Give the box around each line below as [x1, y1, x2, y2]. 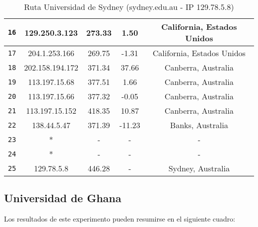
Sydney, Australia [168, 162, 230, 174]
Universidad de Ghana [4, 190, 122, 206]
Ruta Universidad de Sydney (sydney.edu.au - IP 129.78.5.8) [24, 1, 234, 12]
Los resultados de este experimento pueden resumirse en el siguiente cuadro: [4, 214, 235, 224]
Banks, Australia [170, 119, 228, 131]
